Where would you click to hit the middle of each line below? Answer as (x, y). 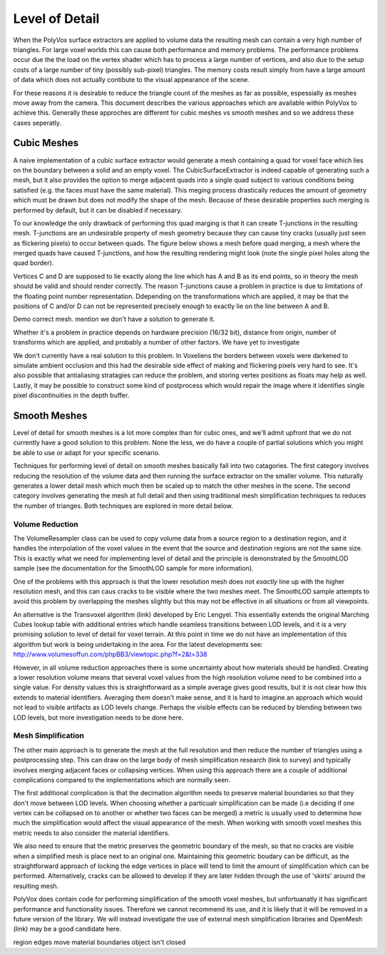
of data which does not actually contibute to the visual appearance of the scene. (131, 80)
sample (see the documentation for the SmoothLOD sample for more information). (133, 568)
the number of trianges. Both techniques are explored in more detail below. (123, 506)
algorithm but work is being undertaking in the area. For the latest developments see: (138, 644)
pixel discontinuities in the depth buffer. (71, 395)
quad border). (34, 263)
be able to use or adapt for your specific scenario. (87, 452)
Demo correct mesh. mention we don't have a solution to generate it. (114, 319)
